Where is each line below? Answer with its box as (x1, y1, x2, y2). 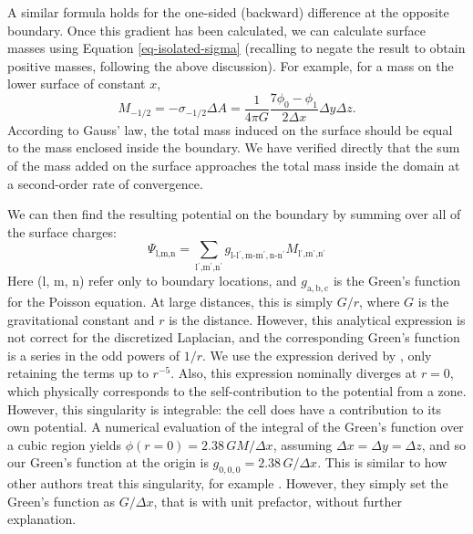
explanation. (7, 509, 77, 529)
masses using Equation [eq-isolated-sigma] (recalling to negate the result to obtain (7, 38, 466, 58)
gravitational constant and (7, 309, 155, 329)
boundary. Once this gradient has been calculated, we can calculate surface (7, 20, 426, 39)
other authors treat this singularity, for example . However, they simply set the (7, 474, 448, 493)
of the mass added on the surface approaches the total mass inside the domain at (7, 155, 460, 174)
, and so (421, 435, 467, 454)
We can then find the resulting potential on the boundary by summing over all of (7, 204, 461, 224)
